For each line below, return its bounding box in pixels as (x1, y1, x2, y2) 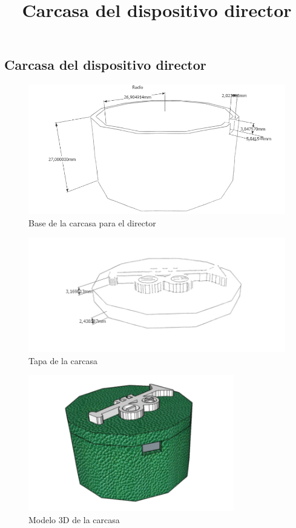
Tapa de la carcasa (28, 354, 98, 367)
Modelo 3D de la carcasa (28, 513, 120, 526)
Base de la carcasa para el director (28, 216, 156, 229)
